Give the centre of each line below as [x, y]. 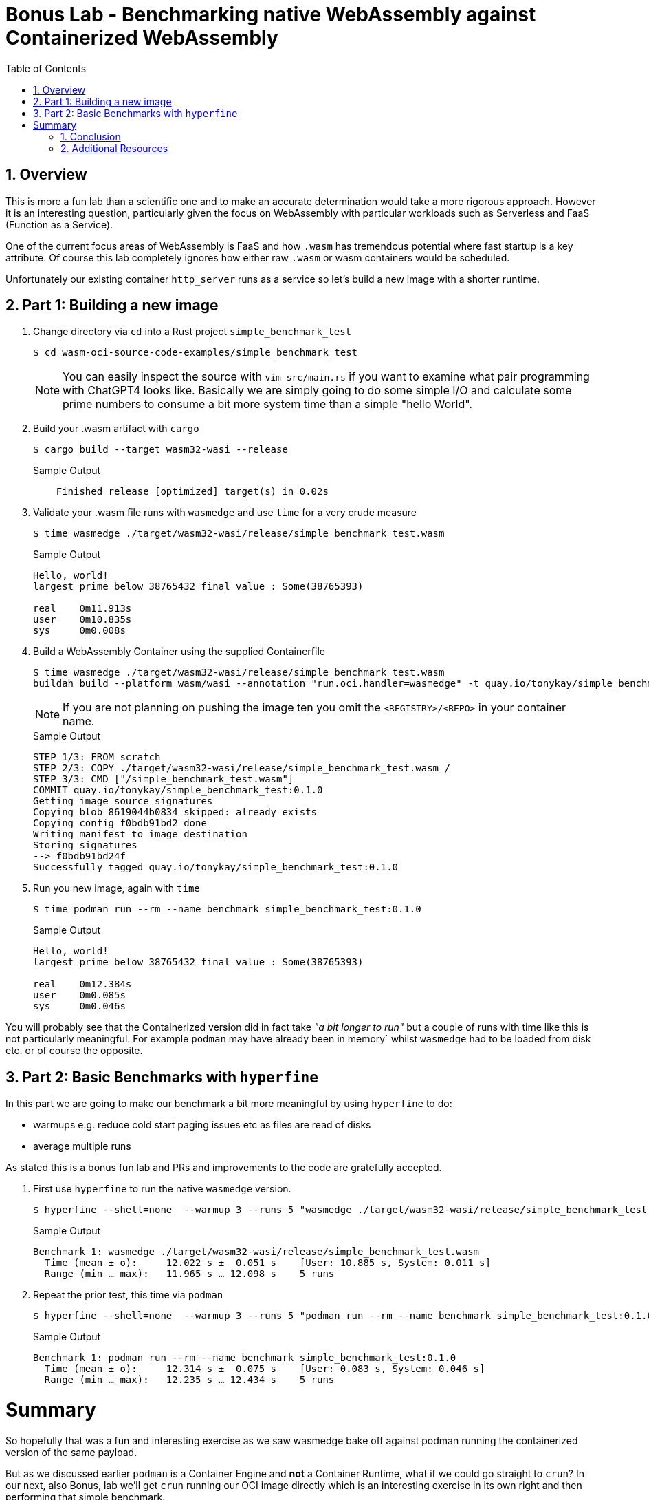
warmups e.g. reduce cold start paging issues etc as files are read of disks [202, 1125]
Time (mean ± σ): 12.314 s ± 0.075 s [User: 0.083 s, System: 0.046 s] [265, 1369]
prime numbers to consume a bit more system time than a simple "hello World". [268, 404]
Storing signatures [85, 845]
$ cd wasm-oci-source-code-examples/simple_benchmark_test [196, 353]
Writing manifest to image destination [140, 834]
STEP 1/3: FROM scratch [97, 757]
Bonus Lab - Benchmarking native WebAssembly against [271, 14]
